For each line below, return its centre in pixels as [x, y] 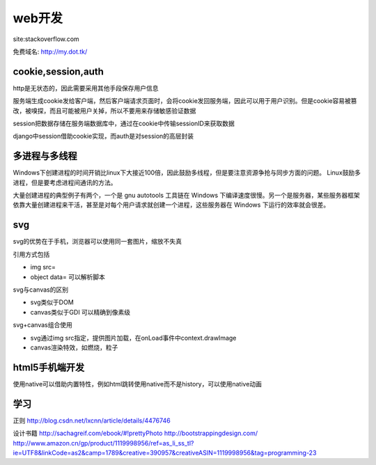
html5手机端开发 [49, 367]
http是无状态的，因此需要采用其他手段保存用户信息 [86, 88]
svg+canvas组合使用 [42, 325]
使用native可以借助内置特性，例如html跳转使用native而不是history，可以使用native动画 [138, 384]
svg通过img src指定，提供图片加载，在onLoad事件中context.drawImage [133, 338]
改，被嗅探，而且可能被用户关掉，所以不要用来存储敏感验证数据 [104, 111]
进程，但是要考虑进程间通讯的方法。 [65, 182]
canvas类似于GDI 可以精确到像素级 [80, 312]
